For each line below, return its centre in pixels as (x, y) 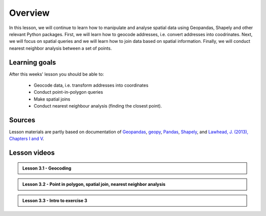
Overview (29, 13)
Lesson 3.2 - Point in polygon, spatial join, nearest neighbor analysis (94, 184)
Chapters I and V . (27, 139)
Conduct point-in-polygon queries (68, 92)
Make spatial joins (52, 99)
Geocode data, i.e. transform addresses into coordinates (91, 85)
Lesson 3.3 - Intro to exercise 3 (55, 200)
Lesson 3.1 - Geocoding (47, 168)
